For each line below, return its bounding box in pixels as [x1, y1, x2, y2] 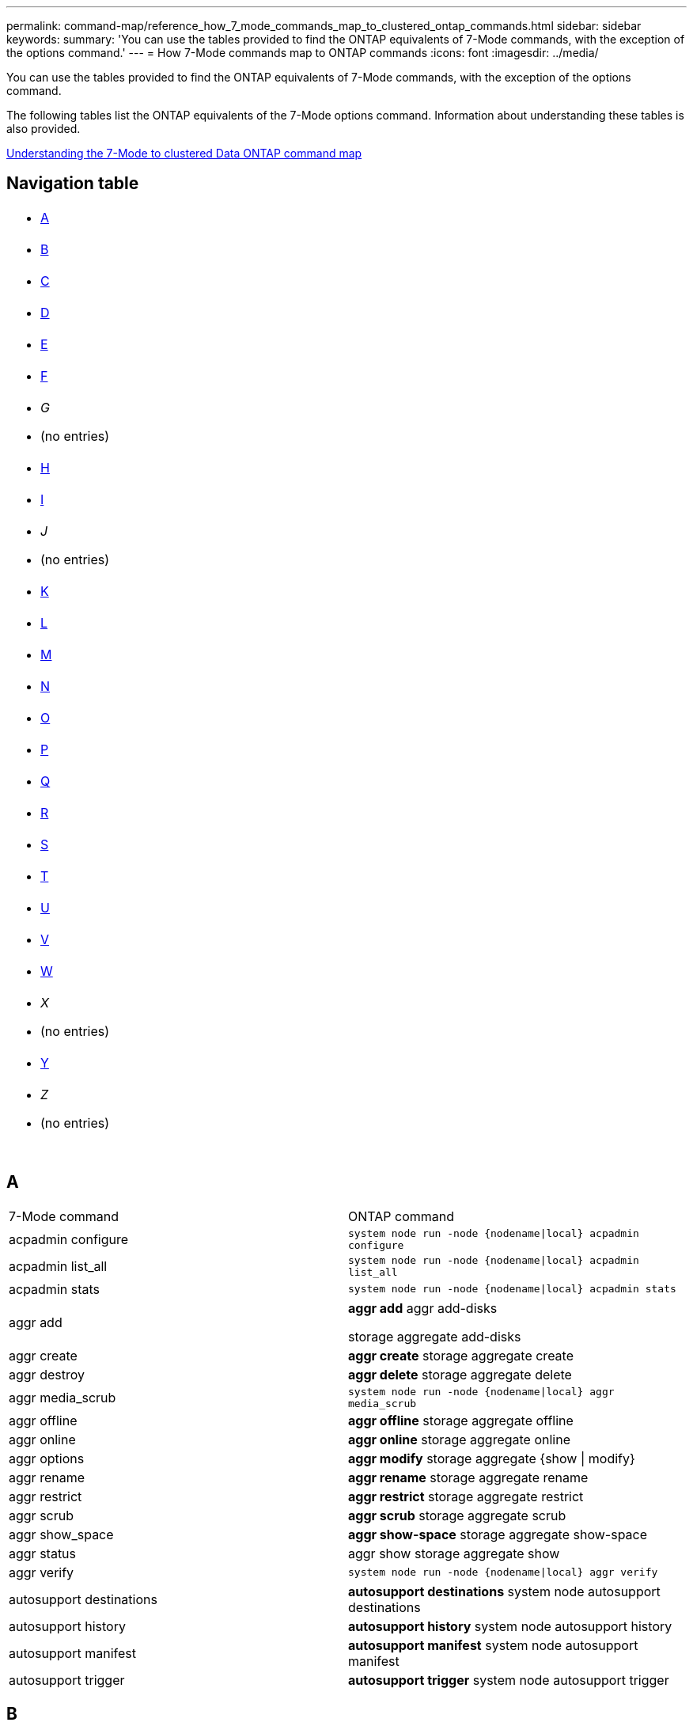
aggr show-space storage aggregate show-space [348, 1526, 648, 1542]
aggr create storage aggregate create [348, 1347, 574, 1364]
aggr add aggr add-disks [348, 1299, 498, 1316]
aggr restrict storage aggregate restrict [348, 1488, 584, 1504]
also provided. [6, 122, 81, 135]
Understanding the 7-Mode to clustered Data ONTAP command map [6, 146, 362, 160]
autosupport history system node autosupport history [348, 1618, 672, 1634]
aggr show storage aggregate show [348, 1545, 560, 1561]
